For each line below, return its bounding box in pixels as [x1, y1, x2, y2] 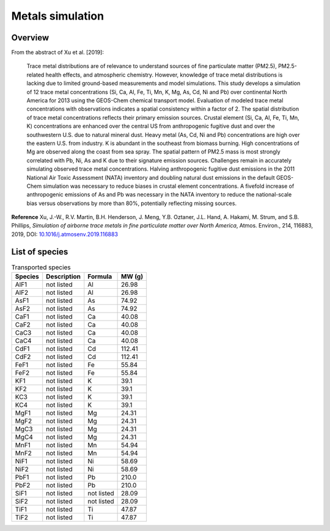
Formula [87, 272, 112, 281]
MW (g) [121, 272, 144, 281]
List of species [11, 247, 68, 257]
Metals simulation [11, 9, 104, 23]
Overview [11, 32, 50, 43]
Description [46, 272, 81, 281]
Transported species [11, 263, 71, 272]
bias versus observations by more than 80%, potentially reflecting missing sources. [26, 199, 237, 207]
